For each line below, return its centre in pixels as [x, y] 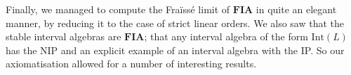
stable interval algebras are [64, 36]
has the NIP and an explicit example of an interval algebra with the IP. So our [175, 50]
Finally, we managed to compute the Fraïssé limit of [118, 9]
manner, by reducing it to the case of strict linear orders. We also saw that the [175, 23]
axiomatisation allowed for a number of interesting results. [131, 64]
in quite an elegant [296, 9]
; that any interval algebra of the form [226, 36]
